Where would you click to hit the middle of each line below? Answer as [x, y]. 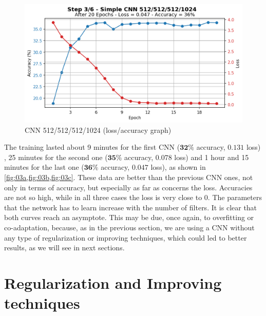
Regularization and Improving [113, 282]
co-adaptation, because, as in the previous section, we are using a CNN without [129, 227]
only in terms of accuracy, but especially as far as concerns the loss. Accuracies [128, 187]
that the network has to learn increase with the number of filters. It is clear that [131, 207]
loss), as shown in [178, 167]
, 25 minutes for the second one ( [56, 157]
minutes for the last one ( [44, 167]
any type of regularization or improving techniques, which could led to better [126, 237]
